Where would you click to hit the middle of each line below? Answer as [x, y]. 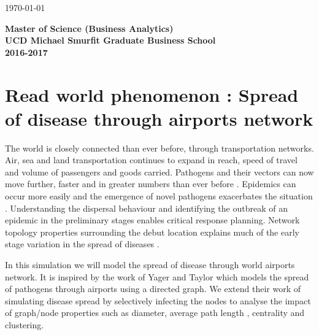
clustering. [25, 325]
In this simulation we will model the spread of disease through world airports [150, 265]
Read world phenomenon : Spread [152, 94]
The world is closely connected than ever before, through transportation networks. [159, 148]
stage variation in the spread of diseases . [82, 244]
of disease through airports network [159, 118]
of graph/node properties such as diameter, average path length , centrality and [155, 313]
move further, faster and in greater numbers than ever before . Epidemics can [151, 184]
